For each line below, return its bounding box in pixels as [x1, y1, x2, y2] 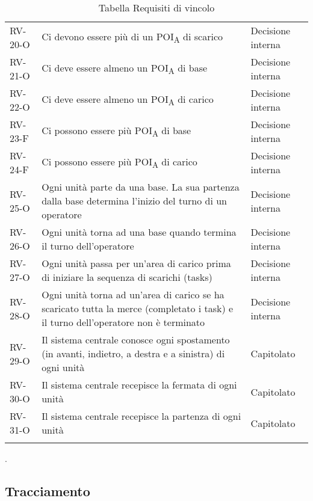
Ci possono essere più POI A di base [42, 123, 191, 140]
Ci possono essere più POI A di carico [42, 154, 197, 171]
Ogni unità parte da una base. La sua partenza [42, 180, 240, 194]
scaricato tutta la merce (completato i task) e [42, 301, 234, 315]
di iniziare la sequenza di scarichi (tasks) [42, 270, 212, 284]
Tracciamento [5, 481, 90, 500]
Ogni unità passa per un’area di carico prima [42, 256, 231, 270]
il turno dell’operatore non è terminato [42, 315, 205, 329]
